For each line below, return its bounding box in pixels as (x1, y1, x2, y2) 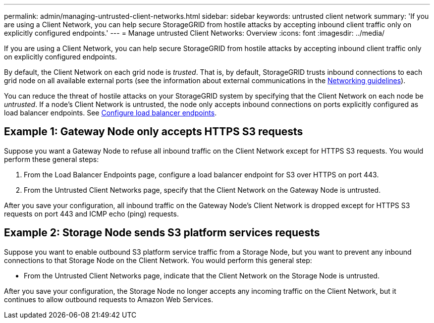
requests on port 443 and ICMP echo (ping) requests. (4, 209, 179, 218)
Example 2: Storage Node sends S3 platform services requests (4, 226, 320, 239)
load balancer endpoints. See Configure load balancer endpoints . (4, 108, 217, 117)
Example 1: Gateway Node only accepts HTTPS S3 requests (4, 125, 303, 138)
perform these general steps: (4, 155, 99, 163)
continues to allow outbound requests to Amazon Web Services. (4, 295, 214, 304)
